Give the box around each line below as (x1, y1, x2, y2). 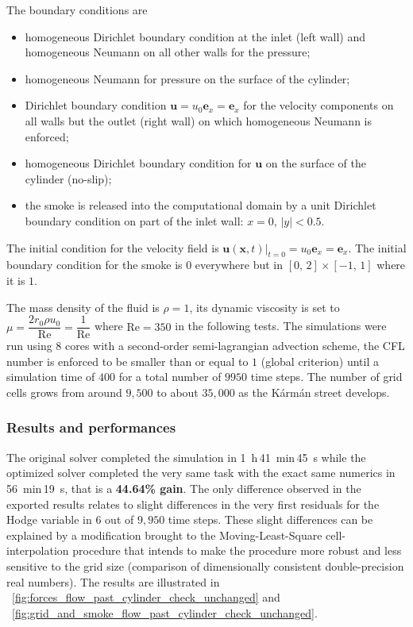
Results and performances (6, 417, 176, 437)
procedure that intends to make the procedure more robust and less (72, 542, 402, 559)
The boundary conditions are (6, 2, 148, 17)
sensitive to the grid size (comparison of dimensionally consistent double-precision (6, 557, 404, 574)
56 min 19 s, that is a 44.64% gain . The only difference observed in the (6, 479, 361, 496)
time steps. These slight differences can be (168, 511, 373, 528)
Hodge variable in (6, 511, 92, 528)
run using (6, 337, 52, 354)
